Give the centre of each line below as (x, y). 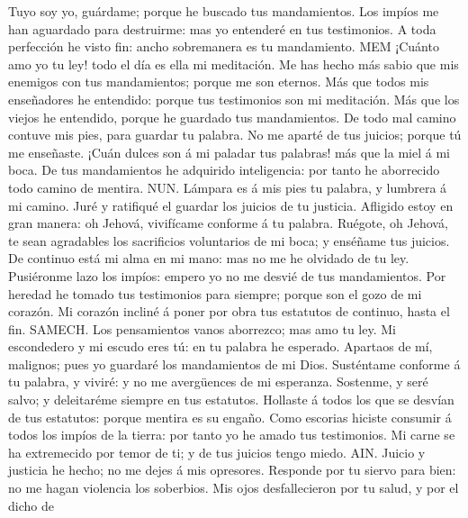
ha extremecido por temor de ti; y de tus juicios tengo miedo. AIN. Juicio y (217, 452)
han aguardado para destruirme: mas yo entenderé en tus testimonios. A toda (222, 28)
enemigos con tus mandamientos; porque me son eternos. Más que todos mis (219, 82)
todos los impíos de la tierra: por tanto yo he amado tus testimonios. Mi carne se (232, 435)
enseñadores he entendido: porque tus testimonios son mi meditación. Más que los (234, 99)
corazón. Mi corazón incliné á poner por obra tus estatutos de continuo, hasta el (229, 311)
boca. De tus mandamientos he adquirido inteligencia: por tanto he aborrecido (224, 170)
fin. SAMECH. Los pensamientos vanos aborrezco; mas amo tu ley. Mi (202, 328)
